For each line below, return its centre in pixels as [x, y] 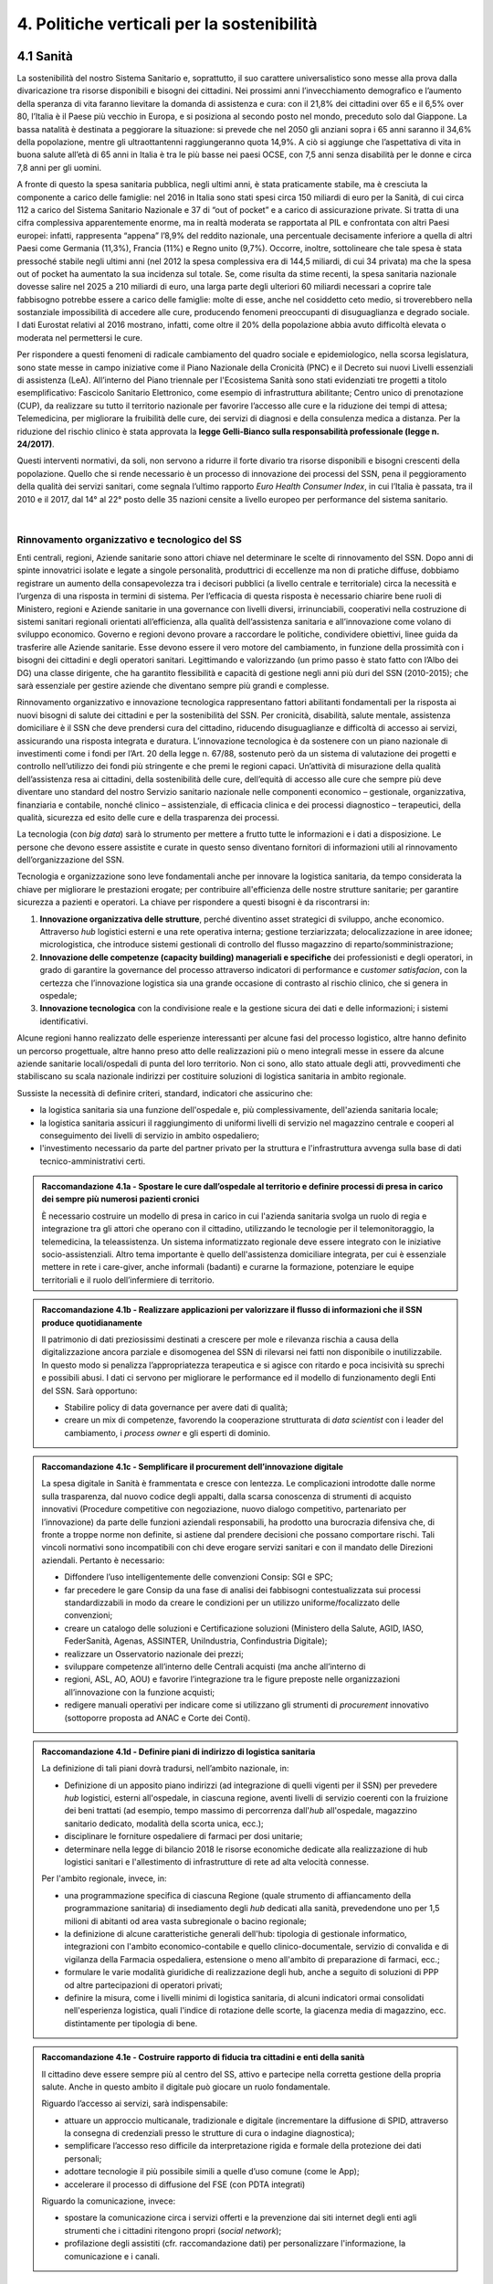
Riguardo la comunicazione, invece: [109, 2201]
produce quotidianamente [92, 1322]
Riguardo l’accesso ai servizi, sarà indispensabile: [135, 2104]
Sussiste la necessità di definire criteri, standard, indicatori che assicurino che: [165, 1093]
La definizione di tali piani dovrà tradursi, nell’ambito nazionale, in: [165, 1769]
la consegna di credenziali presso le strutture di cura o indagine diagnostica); [210, 2133]
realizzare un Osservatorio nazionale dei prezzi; [154, 1654]
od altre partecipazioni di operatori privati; [143, 1985]
